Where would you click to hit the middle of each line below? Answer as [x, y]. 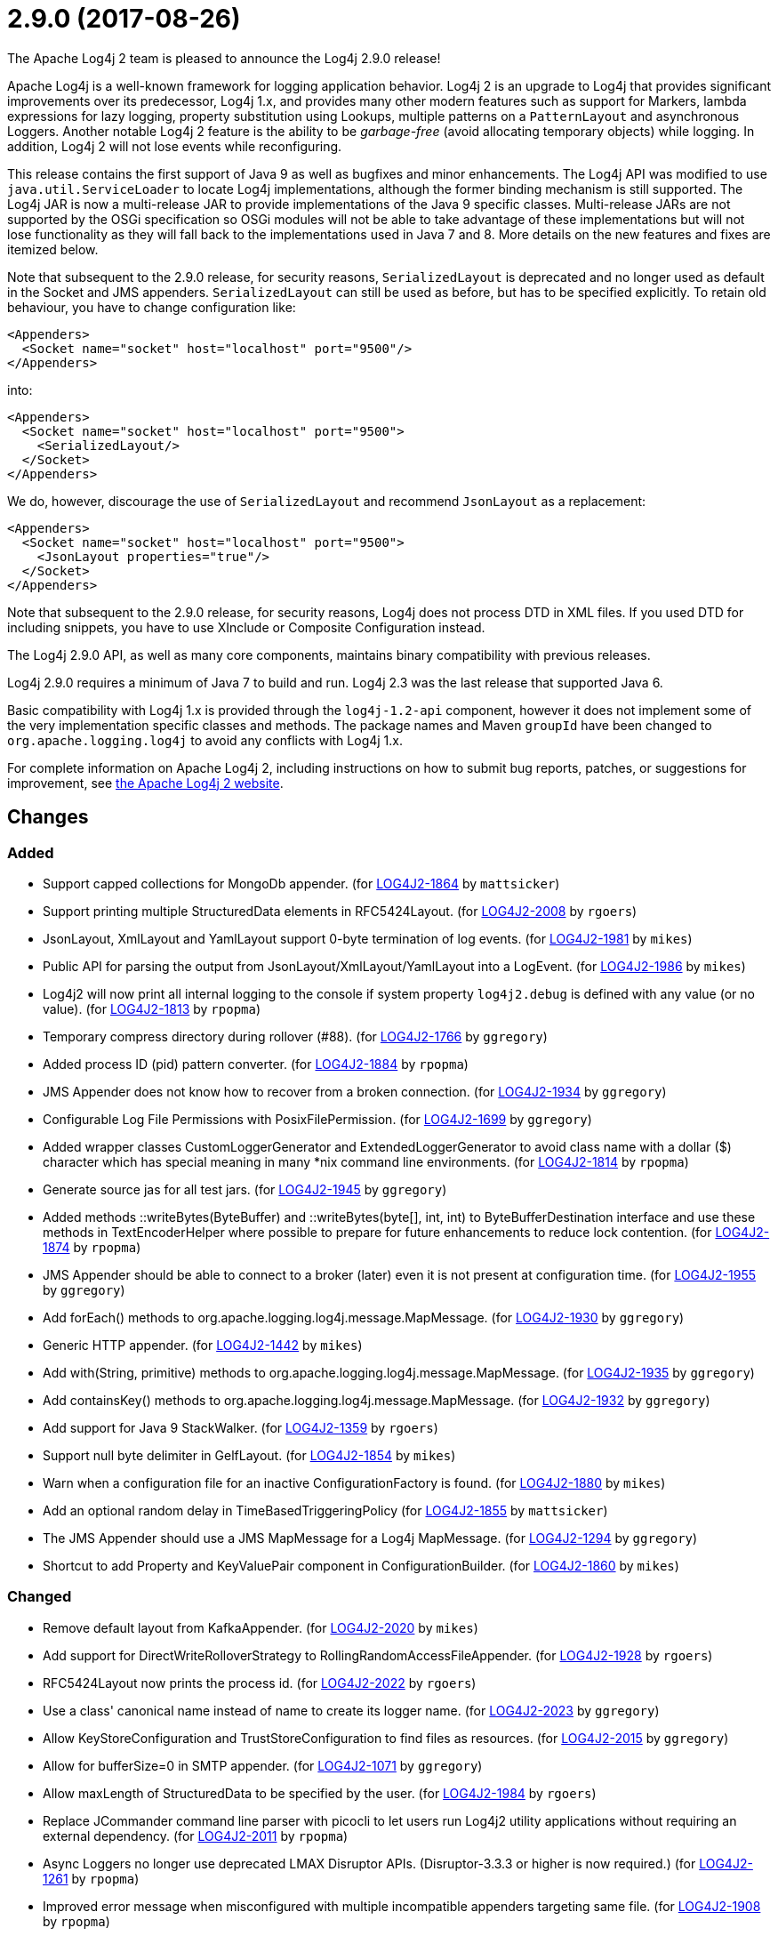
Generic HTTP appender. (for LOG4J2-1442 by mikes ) [203, 1345]
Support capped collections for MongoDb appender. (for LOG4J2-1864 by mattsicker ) [301, 883]
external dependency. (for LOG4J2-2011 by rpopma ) [196, 1836]
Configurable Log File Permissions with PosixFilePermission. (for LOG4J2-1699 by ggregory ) [317, 1119]
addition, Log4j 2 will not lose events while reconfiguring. [175, 146]
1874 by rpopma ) [92, 1247]
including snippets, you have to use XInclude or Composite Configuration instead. [246, 627]
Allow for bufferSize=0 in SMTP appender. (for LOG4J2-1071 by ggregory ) [263, 1765]
